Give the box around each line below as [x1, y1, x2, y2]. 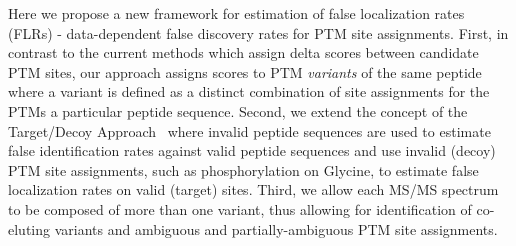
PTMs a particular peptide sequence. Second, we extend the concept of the [8, 100, 468, 121]
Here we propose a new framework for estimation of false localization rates [8, 3, 465, 23]
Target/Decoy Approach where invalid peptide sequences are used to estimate [8, 120, 491, 141]
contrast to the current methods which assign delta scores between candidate [8, 42, 479, 63]
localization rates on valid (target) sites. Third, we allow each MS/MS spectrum [8, 179, 499, 200]
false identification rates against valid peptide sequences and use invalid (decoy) [8, 140, 496, 161]
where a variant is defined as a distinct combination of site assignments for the [8, 81, 490, 102]
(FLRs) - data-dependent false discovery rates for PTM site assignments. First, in [8, 22, 509, 43]
